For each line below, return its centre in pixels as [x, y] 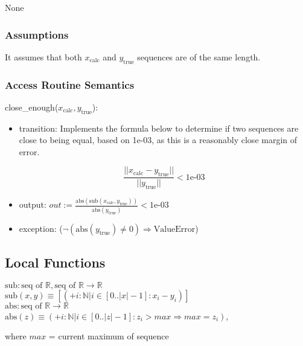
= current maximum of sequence [109, 336]
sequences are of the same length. [199, 56]
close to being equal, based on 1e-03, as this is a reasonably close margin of [158, 140]
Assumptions [37, 34]
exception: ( [41, 228]
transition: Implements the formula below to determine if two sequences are [159, 128]
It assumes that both [43, 56]
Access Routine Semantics [70, 84]
